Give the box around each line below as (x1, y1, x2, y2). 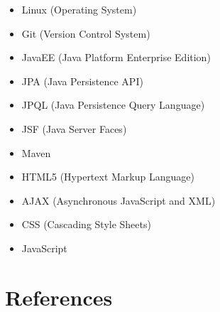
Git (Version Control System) (21, 26, 150, 41)
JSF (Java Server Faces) (21, 121, 127, 136)
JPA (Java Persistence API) (21, 73, 143, 88)
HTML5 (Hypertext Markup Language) (21, 169, 194, 184)
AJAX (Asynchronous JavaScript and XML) (21, 193, 216, 208)
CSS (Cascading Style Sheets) (21, 217, 151, 232)
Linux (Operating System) (21, 2, 137, 16)
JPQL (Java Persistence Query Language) (21, 97, 205, 112)
